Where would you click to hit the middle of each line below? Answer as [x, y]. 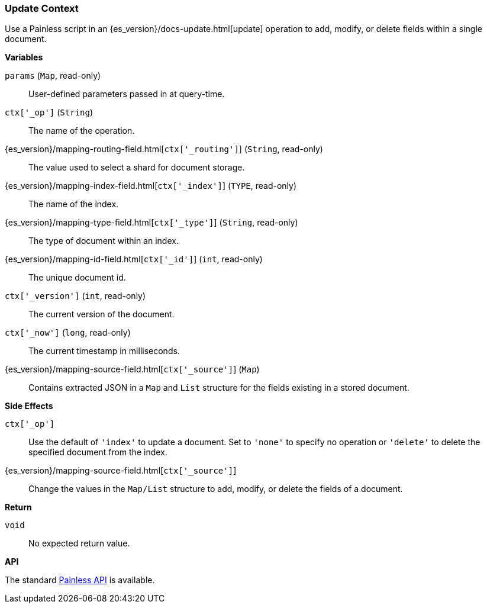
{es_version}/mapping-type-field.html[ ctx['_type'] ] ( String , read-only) [151, 223]
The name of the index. [74, 204]
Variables [24, 57]
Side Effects [29, 406]
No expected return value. [79, 543]
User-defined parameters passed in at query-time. [127, 94]
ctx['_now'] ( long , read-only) [68, 333]
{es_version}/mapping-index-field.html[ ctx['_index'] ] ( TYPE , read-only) [151, 186]
